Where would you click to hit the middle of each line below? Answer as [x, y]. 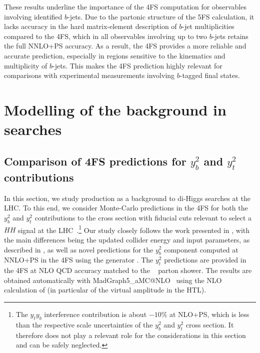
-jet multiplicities [208, 26]
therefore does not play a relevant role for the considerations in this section [131, 335]
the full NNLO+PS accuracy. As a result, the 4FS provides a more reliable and [125, 46]
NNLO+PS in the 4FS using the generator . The [79, 260]
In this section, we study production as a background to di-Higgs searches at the [127, 198]
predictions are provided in [205, 260]
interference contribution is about [95, 314]
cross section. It [210, 324]
